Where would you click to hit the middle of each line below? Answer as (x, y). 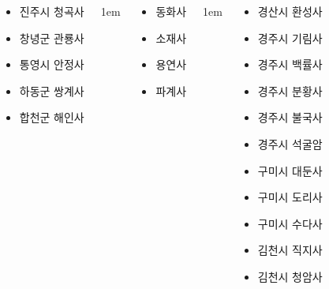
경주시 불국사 (290, 117)
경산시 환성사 (290, 11)
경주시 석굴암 (290, 143)
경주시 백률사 (290, 64)
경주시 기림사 (290, 38)
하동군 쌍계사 (52, 90)
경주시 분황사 (290, 90)
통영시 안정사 (52, 64)
